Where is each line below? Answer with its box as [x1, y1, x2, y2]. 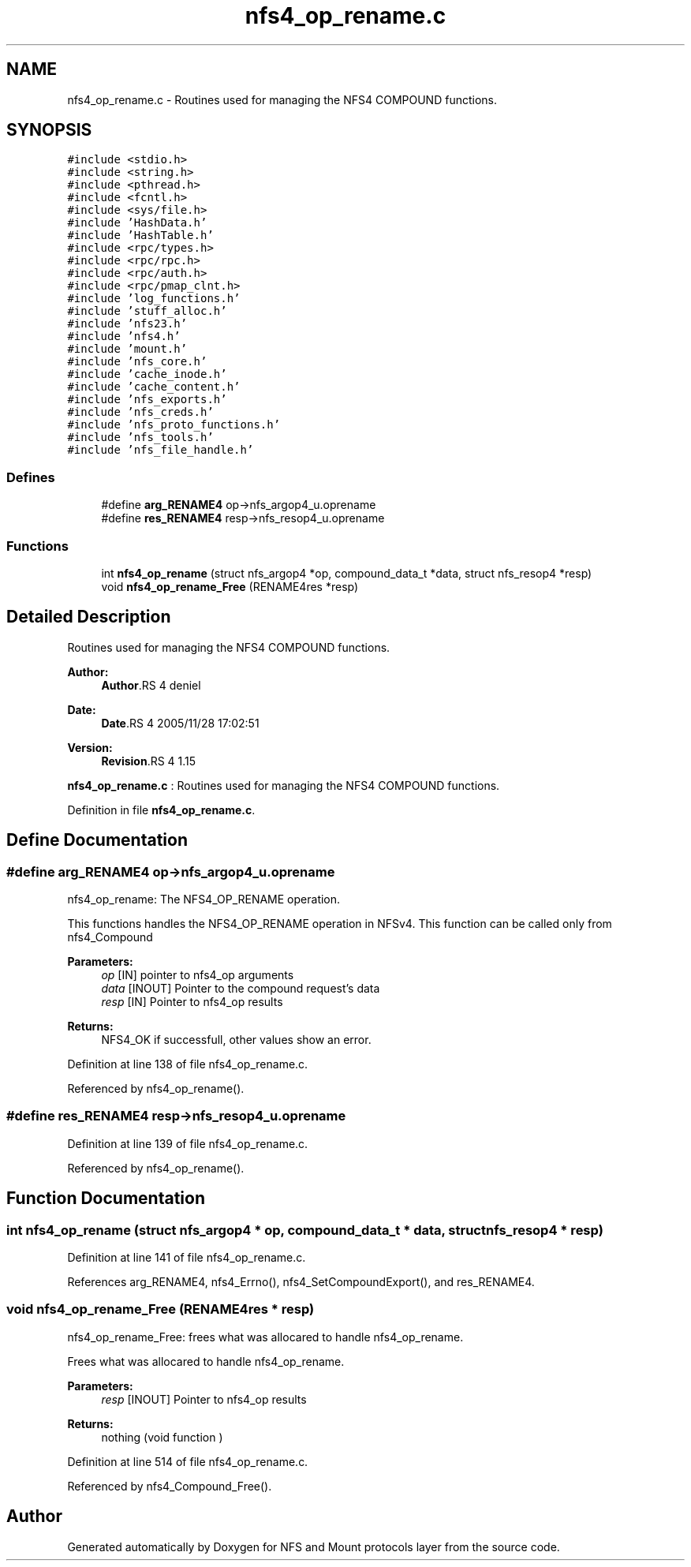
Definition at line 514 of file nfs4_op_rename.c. [67, 1454, 308, 1468]
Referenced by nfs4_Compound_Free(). [67, 1479, 272, 1493]
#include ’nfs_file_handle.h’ [67, 443, 254, 457]
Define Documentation [6, 830, 188, 851]
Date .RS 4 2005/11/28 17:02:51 [101, 716, 260, 730]
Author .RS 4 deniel [101, 678, 201, 692]
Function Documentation [6, 1188, 205, 1209]
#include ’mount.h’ [67, 342, 188, 356]
